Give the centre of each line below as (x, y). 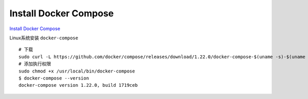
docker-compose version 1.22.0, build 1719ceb (78, 85)
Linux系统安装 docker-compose (44, 38)
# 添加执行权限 (35, 64)
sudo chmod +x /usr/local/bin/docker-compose (77, 71)
